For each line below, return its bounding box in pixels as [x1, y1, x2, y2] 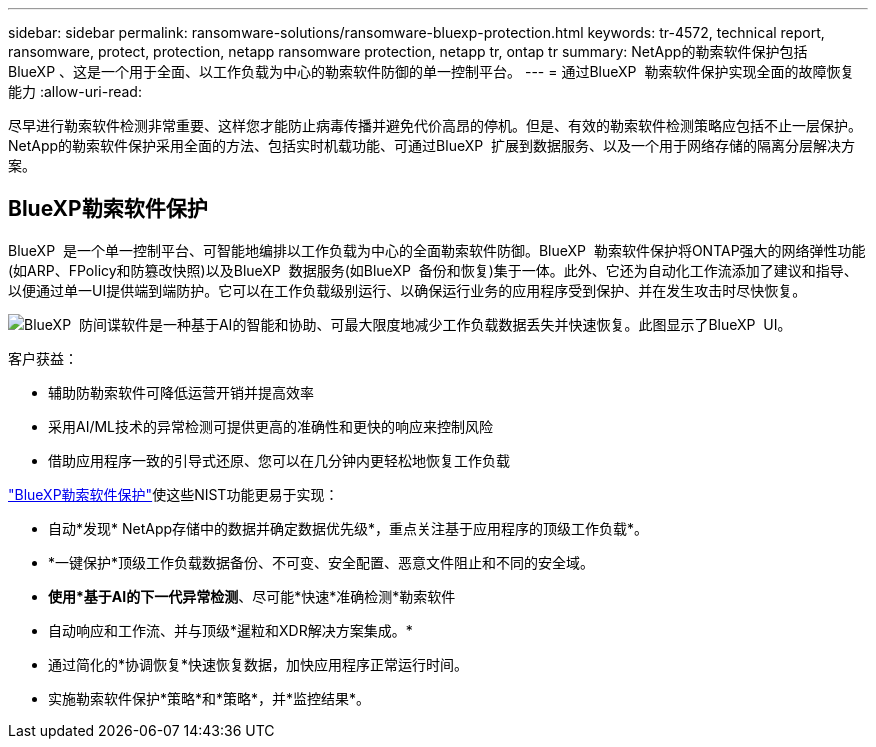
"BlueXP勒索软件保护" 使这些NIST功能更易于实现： [8, 485, 339, 503]
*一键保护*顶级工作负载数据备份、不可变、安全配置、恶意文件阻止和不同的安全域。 [48, 553, 595, 571]
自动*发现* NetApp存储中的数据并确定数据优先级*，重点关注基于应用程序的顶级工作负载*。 [48, 519, 649, 537]
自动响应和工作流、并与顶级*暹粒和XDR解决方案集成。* [48, 621, 413, 639]
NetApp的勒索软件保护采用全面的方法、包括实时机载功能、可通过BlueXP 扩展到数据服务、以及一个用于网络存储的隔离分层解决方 [8, 137, 856, 154]
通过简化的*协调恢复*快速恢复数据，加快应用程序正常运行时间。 [48, 655, 469, 673]
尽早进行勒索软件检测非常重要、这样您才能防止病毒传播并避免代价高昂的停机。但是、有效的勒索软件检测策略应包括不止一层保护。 [8, 117, 862, 134]
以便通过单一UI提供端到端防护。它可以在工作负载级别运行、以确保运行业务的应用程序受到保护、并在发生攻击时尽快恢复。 [8, 281, 807, 299]
